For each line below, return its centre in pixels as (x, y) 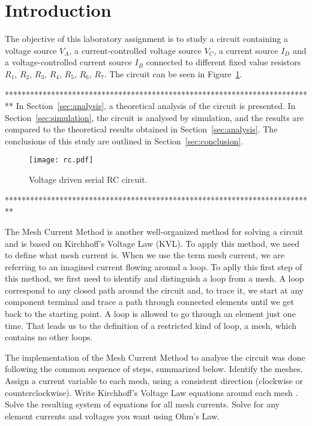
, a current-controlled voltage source (135, 50)
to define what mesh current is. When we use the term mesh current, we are (145, 255)
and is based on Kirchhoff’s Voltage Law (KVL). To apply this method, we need (152, 243)
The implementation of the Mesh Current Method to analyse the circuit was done (155, 357)
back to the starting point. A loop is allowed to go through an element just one (150, 314)
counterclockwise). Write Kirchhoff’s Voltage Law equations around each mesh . (151, 392)
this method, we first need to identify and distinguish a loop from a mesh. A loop (154, 278)
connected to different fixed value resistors (223, 62)
